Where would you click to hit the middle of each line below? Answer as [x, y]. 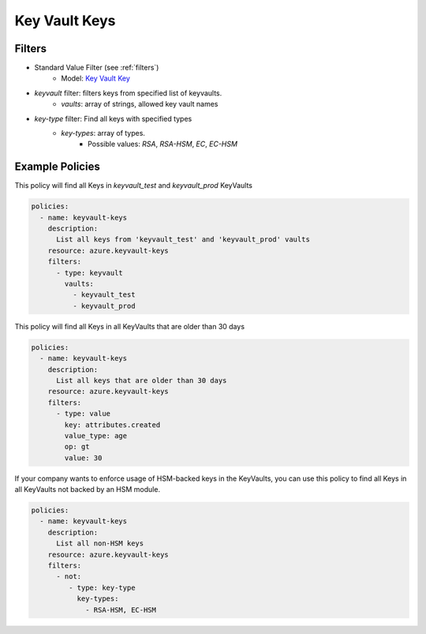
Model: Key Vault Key [95, 78]
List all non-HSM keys [100, 544]
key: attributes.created [112, 425]
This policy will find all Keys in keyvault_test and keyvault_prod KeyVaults [133, 186]
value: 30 [83, 458]
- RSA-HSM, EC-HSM [121, 610]
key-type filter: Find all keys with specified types [113, 118]
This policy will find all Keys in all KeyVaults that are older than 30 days [129, 326]
